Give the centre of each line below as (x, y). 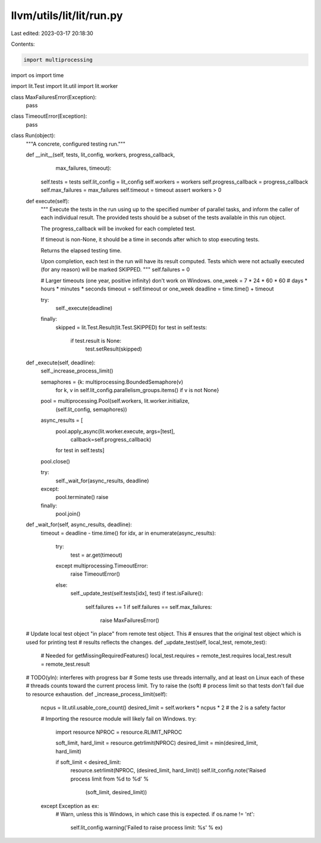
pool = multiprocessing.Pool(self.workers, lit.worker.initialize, (115, 401)
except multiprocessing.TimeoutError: (102, 566)
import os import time (37, 75)
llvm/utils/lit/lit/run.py (67, 15)
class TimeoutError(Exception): (49, 116)
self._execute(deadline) (84, 308)
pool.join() (68, 514)
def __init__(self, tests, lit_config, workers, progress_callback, (100, 155)
